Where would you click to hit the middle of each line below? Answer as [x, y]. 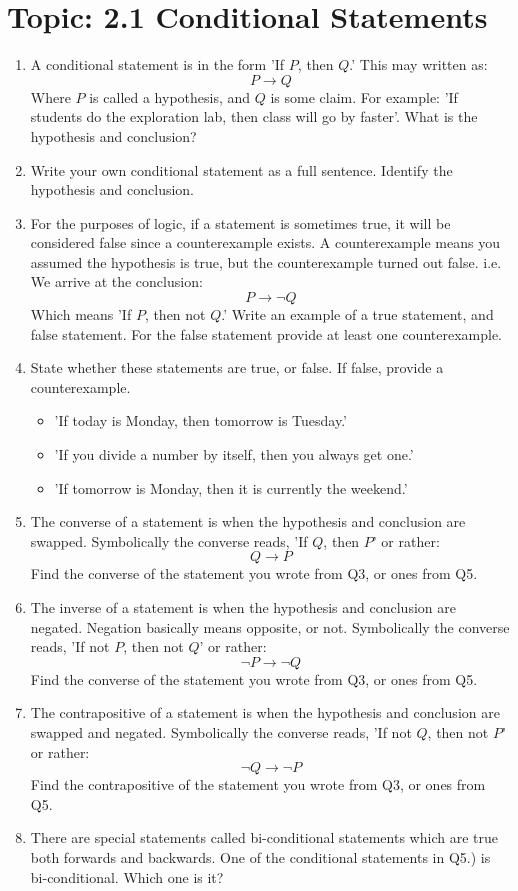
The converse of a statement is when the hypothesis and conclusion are [248, 521]
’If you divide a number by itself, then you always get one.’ [234, 454]
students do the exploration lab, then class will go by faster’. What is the [254, 116]
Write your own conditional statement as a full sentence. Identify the [241, 169]
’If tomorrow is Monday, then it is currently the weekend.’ [231, 487]
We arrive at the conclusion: [116, 281]
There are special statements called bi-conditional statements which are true [264, 837]
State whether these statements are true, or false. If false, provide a [237, 367]
